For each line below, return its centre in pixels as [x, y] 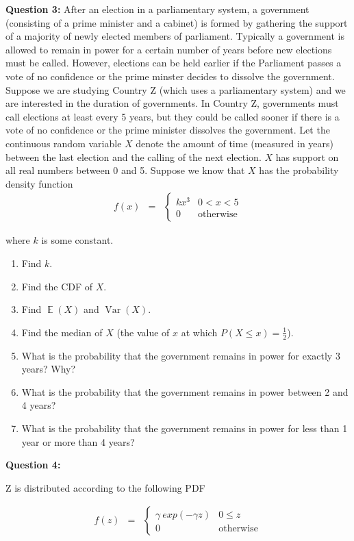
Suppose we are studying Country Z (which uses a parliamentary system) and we [176, 89]
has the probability [299, 170]
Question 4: [33, 465]
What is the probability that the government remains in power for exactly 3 [181, 355]
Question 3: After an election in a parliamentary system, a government [157, 9]
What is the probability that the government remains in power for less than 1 [185, 428]
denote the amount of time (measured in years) [235, 143]
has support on [307, 156]
